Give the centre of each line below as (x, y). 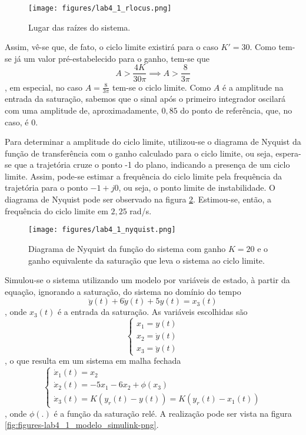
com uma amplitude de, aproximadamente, (82, 110)
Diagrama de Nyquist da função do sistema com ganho (127, 248)
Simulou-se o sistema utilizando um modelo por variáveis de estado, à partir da (147, 280)
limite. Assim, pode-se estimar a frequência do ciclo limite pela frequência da (143, 176)
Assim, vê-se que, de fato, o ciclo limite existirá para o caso (112, 47)
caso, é (17, 122)
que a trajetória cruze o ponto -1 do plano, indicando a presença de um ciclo (152, 165)
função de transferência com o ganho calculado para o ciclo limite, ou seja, (139, 153)
